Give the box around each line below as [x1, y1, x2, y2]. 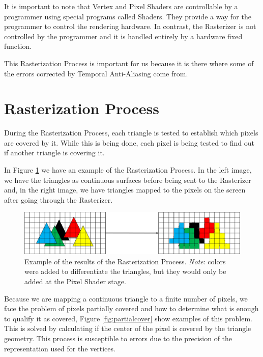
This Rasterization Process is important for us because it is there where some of [4, 58, 254, 68]
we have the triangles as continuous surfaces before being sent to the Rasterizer [4, 174, 251, 185]
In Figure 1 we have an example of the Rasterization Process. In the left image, [4, 164, 252, 175]
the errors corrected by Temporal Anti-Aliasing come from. [4, 68, 188, 78]
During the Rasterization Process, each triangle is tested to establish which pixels [4, 127, 258, 138]
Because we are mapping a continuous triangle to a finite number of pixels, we [4, 293, 248, 304]
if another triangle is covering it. [4, 147, 105, 158]
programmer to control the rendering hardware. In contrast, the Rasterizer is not [4, 21, 256, 32]
